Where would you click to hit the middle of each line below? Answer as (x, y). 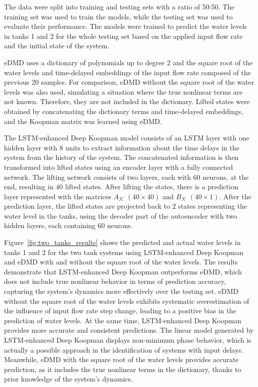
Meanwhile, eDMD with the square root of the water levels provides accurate (121, 359)
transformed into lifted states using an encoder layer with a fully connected (119, 167)
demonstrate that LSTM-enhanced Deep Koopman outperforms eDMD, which (123, 271)
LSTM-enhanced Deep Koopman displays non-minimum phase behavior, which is (128, 340)
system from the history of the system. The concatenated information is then (121, 157)
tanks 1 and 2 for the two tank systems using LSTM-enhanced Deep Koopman (124, 252)
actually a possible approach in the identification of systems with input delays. (124, 349)
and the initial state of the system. (57, 46)
